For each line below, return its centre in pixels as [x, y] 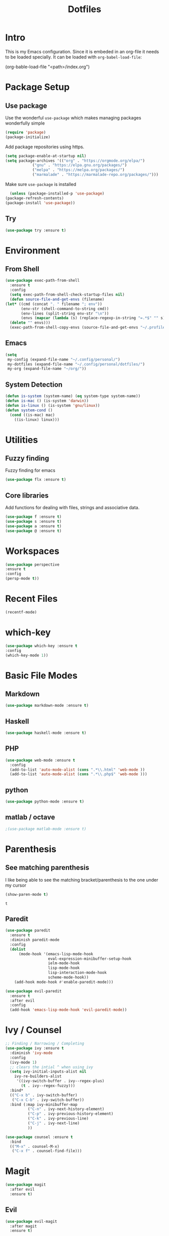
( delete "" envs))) [30, 323]
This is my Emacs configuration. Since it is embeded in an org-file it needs [82, 51]
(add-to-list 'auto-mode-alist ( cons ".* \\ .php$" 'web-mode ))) [78, 774]
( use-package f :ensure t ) [33, 517]
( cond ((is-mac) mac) [32, 415]
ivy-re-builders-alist [38, 1076]
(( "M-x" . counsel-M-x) [34, 1146]
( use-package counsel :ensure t [39, 1137]
